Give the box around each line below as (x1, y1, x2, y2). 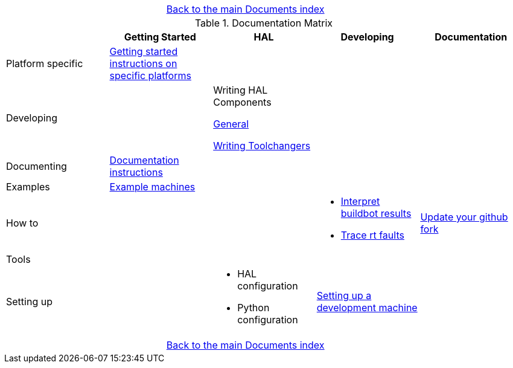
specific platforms (109, 69, 191, 82)
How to (6, 217, 39, 229)
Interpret (340, 195, 380, 207)
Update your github (420, 211, 508, 223)
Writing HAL (213, 84, 268, 96)
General (213, 118, 249, 130)
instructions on (109, 57, 177, 69)
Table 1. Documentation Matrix (194, 17, 333, 29)
